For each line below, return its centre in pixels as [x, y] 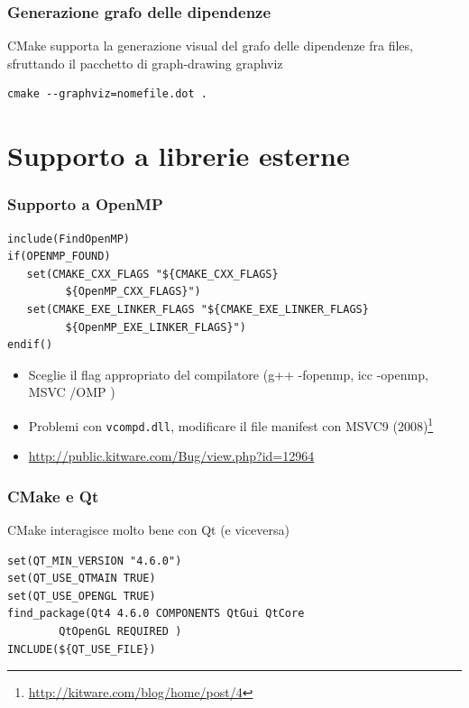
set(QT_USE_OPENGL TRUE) [82, 596]
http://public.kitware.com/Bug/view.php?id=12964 [171, 456]
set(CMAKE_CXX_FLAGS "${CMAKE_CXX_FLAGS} [152, 274]
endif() [30, 345]
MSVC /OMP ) [72, 392]
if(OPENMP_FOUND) [59, 257]
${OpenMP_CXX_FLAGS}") [133, 292]
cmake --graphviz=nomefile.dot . [107, 94]
